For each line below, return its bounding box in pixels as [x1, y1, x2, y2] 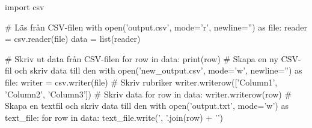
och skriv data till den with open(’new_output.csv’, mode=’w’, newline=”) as [14, 64, 302, 77]
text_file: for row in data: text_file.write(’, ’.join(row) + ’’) [5, 111, 224, 123]
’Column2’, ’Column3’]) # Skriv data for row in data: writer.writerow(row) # [5, 87, 292, 100]
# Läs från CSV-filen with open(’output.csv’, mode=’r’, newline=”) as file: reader [5, 20, 308, 33]
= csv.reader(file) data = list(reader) [5, 32, 141, 45]
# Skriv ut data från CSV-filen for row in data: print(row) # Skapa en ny [5, 52, 278, 65]
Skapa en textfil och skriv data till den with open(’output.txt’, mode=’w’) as [5, 99, 289, 112]
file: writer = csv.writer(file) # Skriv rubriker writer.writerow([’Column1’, [5, 75, 278, 88]
